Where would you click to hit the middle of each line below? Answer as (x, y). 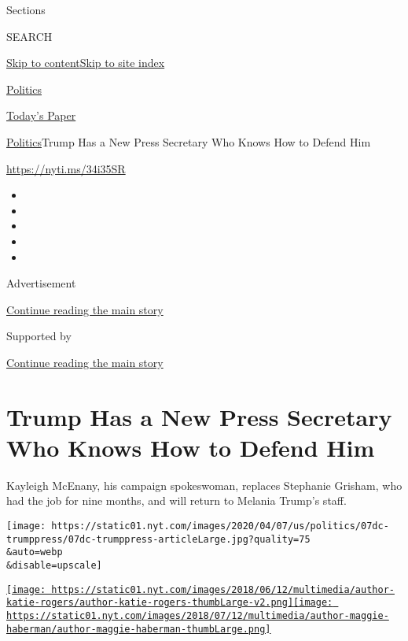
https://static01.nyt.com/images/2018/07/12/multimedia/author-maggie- (198, 615)
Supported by (39, 336)
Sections (26, 9)
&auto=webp (35, 552)
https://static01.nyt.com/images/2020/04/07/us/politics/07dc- (220, 526)
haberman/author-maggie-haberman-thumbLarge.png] (139, 629)
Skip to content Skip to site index (86, 63)
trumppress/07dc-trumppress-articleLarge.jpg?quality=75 (158, 539)
